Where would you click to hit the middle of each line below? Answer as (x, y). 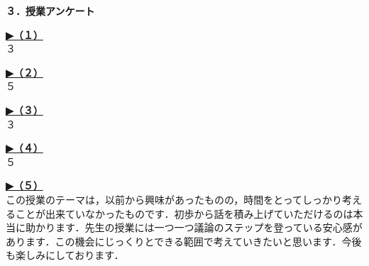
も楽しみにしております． (65, 255)
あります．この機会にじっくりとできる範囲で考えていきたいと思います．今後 (184, 241)
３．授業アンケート (50, 11)
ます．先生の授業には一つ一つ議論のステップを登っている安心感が (209, 227)
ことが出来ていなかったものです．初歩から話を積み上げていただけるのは (184, 213)
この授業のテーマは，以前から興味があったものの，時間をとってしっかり (174, 199)
